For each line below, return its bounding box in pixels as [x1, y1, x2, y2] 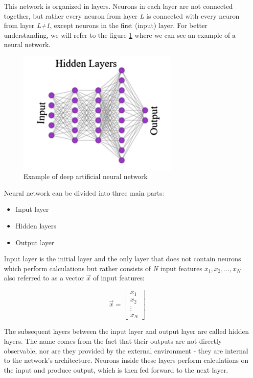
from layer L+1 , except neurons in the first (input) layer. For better [4, 20, 207, 30]
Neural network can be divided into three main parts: [4, 187, 164, 198]
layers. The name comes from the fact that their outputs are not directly [4, 336, 222, 346]
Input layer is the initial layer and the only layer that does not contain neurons [4, 253, 241, 264]
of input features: [93, 273, 145, 283]
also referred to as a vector [4, 273, 84, 283]
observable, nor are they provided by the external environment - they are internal [4, 345, 248, 355]
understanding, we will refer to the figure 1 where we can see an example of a [4, 29, 236, 40]
